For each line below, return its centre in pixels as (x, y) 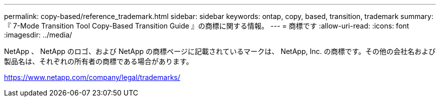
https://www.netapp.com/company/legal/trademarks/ (92, 77)
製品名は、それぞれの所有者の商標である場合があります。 (99, 61)
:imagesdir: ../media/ (38, 35)
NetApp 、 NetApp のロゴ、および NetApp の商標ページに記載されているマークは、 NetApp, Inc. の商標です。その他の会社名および (220, 51)
